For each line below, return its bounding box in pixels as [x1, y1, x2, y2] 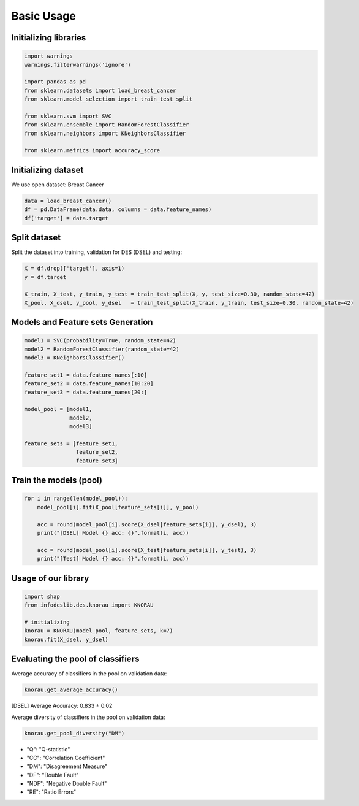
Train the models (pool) [11, 475, 102, 486]
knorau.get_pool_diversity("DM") [24, 730, 125, 737]
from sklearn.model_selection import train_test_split [24, 96, 192, 102]
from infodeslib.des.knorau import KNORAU [24, 602, 154, 608]
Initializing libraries [11, 33, 86, 43]
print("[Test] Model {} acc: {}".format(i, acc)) [37, 555, 189, 562]
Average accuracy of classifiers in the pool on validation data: [11, 670, 167, 677]
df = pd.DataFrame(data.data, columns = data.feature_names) [24, 206, 212, 213]
